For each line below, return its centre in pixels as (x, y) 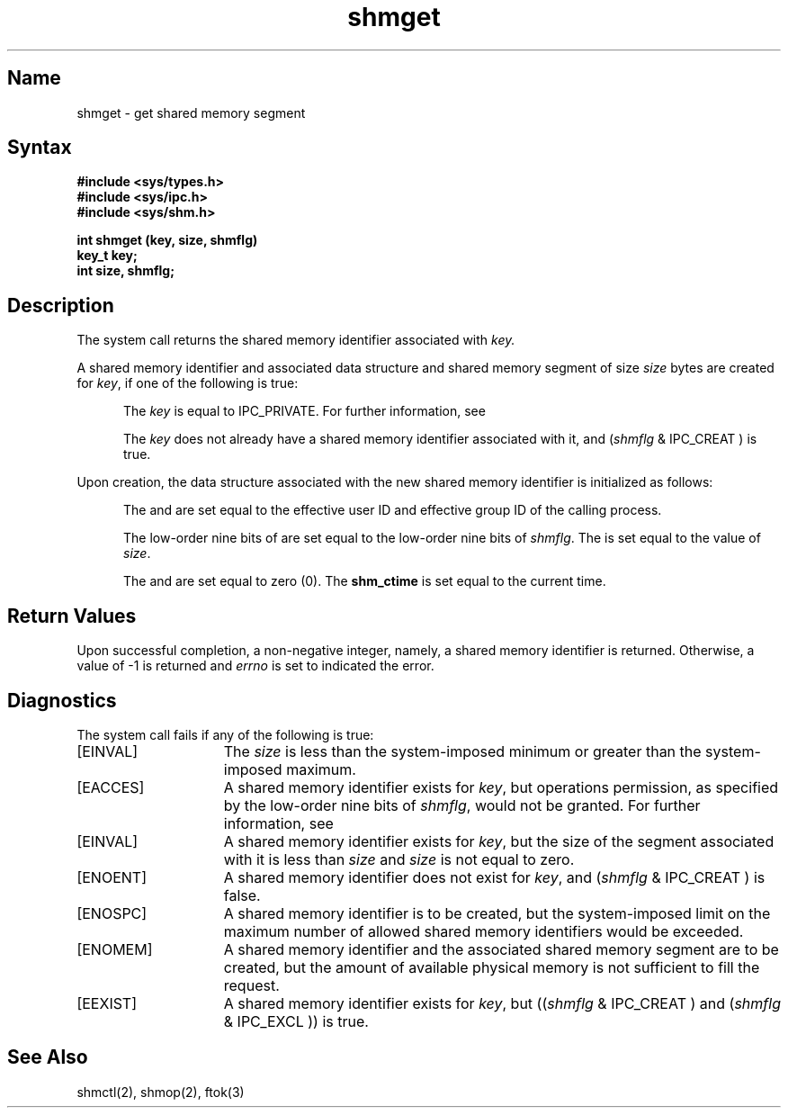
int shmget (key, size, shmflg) (167, 240)
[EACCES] (111, 787)
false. (242, 895)
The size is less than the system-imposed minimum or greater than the (462, 751)
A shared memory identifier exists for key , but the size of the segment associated (499, 841)
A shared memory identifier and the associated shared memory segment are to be (501, 949)
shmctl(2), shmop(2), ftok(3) (161, 1092)
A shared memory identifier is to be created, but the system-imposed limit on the (497, 913)
